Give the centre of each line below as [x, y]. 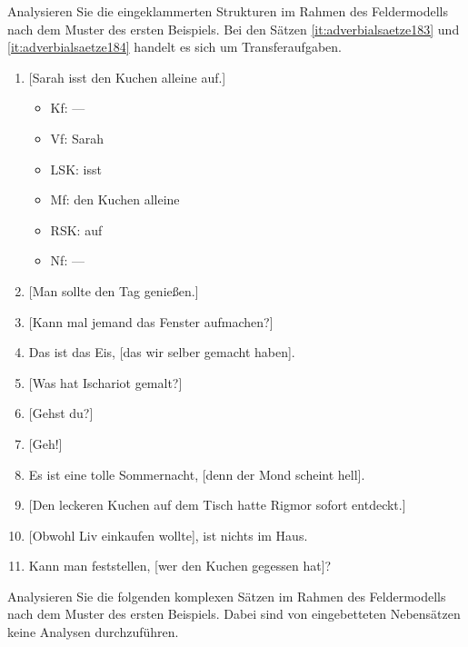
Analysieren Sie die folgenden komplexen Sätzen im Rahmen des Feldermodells [227, 596]
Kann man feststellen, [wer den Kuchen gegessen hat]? [180, 566]
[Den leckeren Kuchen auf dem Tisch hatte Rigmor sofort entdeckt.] [217, 505]
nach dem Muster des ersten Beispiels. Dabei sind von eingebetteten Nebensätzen [234, 614]
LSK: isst [76, 169]
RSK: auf [76, 229]
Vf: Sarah [77, 138]
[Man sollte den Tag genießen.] [114, 290]
